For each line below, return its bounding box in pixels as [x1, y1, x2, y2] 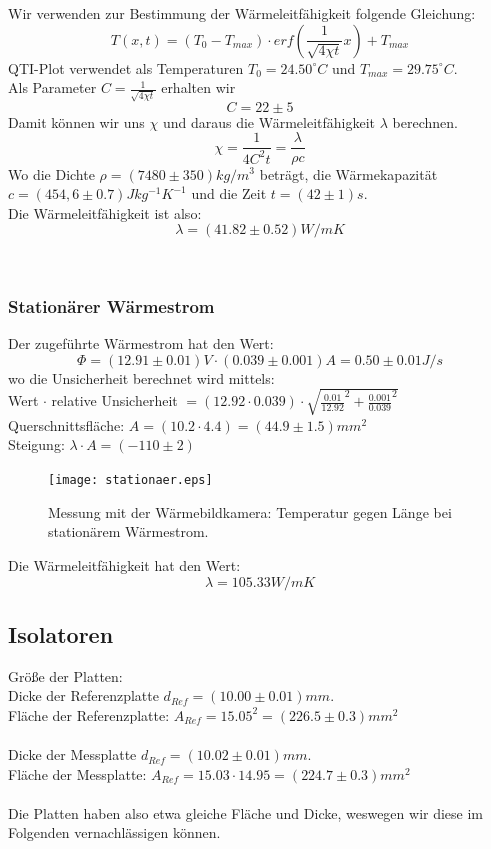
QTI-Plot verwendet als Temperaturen [8, 57, 244, 78]
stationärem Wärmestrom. [48, 521, 209, 542]
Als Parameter [8, 77, 97, 98]
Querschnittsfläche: [8, 414, 125, 435]
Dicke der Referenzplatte [8, 685, 159, 706]
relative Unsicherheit [51, 390, 178, 411]
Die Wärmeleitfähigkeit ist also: [8, 202, 202, 223]
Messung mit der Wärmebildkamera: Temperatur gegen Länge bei [48, 501, 452, 522]
